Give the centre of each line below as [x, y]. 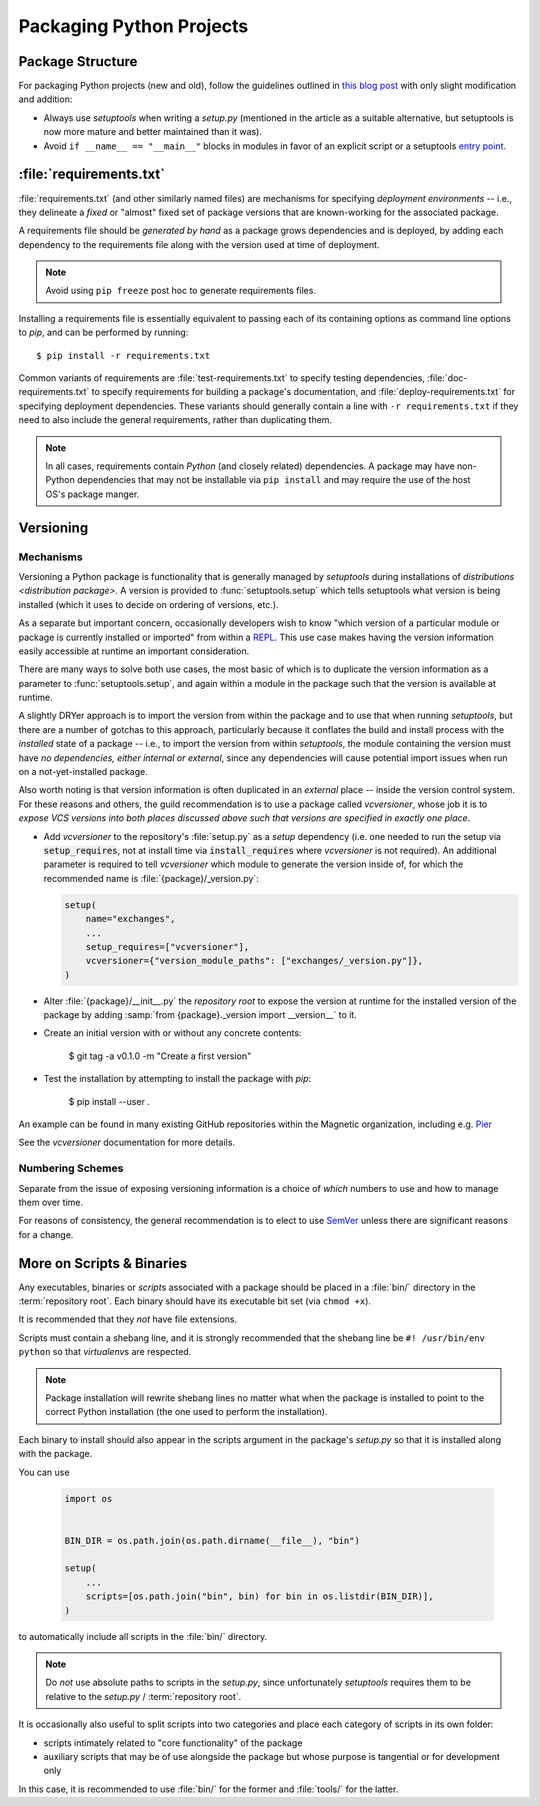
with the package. [55, 1454]
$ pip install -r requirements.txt [123, 355]
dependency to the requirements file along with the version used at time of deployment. [199, 244]
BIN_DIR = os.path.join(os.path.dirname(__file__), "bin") [212, 1540]
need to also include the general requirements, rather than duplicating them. [175, 420]
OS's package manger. [92, 494]
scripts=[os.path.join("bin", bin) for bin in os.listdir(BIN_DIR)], [259, 1596]
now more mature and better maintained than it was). [152, 132]
